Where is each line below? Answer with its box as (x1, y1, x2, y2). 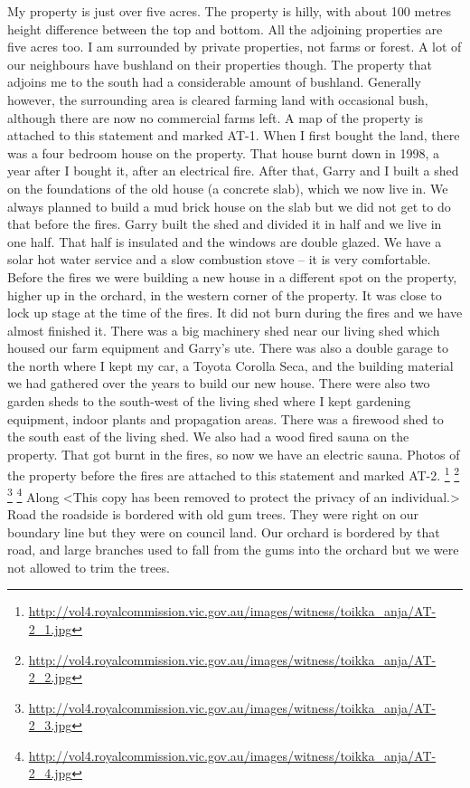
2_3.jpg (28, 716, 72, 735)
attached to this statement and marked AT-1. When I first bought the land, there (7, 126, 460, 145)
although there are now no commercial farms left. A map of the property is (7, 108, 424, 127)
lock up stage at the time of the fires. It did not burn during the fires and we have (7, 303, 463, 322)
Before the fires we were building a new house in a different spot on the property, (7, 267, 457, 286)
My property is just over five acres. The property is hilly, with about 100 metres (7, 2, 452, 20)
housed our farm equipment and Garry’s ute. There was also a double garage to (7, 338, 448, 357)
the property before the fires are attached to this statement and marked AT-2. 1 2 (7, 463, 460, 485)
